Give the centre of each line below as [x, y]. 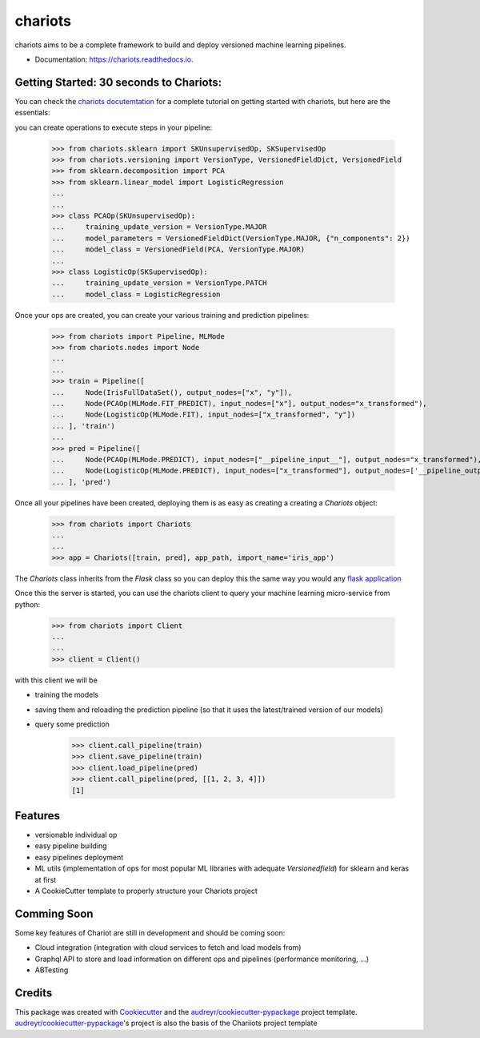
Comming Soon [54, 913]
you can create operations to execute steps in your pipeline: [114, 127]
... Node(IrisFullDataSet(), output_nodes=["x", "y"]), [172, 392]
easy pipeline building [71, 846]
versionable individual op [76, 835]
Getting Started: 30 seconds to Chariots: [118, 82]
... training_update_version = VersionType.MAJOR [159, 227]
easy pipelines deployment [79, 857]
